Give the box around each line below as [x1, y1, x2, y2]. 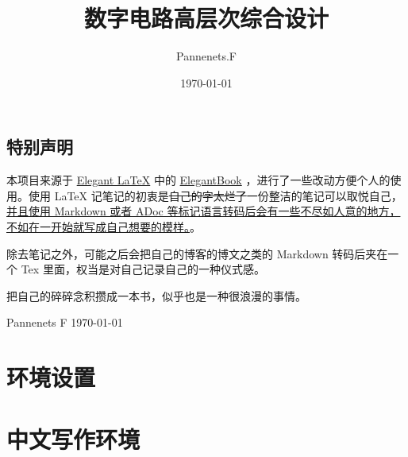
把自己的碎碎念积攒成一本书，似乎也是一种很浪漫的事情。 [6, 287, 306, 304]
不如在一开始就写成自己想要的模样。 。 [6, 218, 201, 234]
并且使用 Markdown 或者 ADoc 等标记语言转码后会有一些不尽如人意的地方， [6, 203, 401, 219]
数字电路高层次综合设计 [83, 2, 329, 34]
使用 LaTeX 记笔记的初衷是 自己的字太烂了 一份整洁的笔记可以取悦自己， [28, 187, 402, 203]
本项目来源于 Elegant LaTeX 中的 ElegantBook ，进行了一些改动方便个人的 [6, 172, 391, 188]
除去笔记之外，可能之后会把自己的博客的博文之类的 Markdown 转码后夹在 [6, 245, 388, 261]
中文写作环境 [6, 423, 140, 455]
